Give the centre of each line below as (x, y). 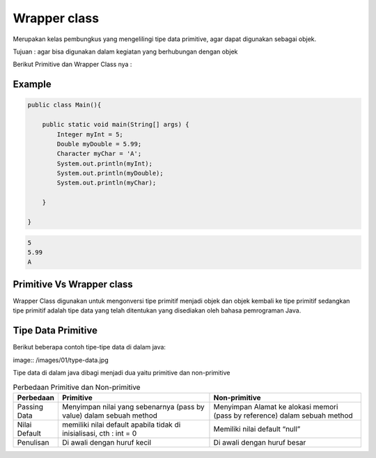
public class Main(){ (64, 105)
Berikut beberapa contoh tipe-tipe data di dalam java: (89, 347)
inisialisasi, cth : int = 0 (99, 433)
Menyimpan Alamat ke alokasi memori (276, 406)
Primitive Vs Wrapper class (73, 284)
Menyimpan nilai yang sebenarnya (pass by (133, 406)
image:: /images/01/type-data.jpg (61, 360)
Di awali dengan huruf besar (260, 442)
